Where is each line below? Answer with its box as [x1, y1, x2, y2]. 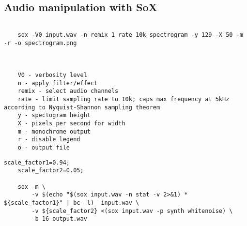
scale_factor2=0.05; [17, 167, 84, 174]
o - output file [17, 144, 70, 151]
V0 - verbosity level [17, 72, 87, 79]
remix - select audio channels [17, 88, 119, 95]
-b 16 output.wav [31, 215, 87, 223]
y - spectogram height [17, 112, 91, 119]
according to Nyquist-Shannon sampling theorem [4, 104, 160, 111]
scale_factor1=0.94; [4, 159, 70, 166]
